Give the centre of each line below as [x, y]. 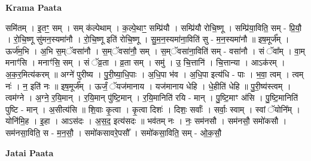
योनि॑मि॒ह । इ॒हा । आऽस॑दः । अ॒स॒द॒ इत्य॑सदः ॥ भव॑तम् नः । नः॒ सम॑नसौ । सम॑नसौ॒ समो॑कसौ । [146, 121]
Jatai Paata [30, 152]
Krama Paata [33, 7]
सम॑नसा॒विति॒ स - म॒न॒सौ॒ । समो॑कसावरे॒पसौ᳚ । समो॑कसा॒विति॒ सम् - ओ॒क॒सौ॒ [114, 132]
